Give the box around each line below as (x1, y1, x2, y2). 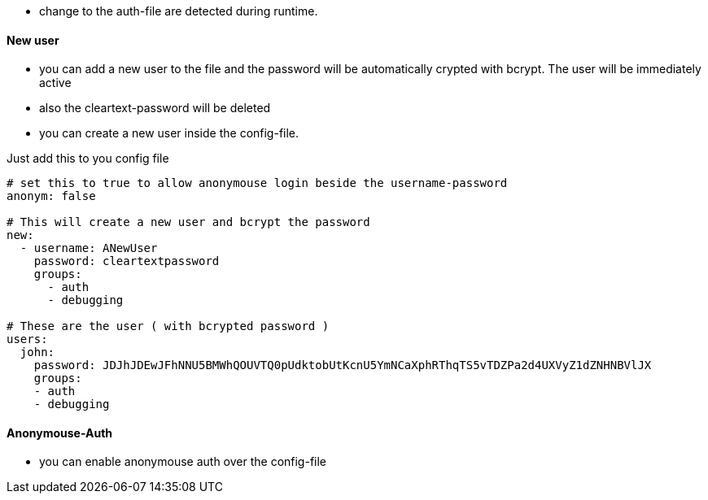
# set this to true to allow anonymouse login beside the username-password (7, 176, 508, 190)
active (39, 76, 72, 90)
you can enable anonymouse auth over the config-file (39, 454, 327, 469)
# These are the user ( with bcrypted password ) (7, 320, 330, 333)
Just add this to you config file (7, 151, 169, 166)
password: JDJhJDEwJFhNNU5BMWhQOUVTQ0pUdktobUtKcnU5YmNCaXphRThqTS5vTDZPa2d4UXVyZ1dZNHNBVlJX (33, 359, 652, 372)
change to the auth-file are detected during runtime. (39, 4, 318, 18)
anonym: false (7, 189, 96, 203)
